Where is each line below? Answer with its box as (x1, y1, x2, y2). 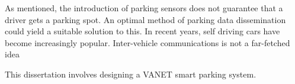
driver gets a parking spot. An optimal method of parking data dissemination (5, 13, 286, 25)
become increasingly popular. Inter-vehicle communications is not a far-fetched (5, 36, 290, 49)
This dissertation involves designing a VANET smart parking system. (5, 67, 256, 80)
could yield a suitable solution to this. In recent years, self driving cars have (5, 25, 280, 37)
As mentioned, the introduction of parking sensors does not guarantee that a (5, 2, 283, 14)
